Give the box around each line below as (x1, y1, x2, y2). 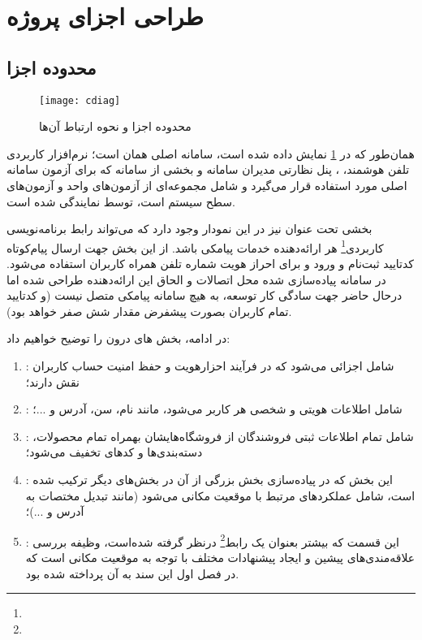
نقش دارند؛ (25, 373, 80, 390)
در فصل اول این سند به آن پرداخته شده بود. (25, 564, 239, 582)
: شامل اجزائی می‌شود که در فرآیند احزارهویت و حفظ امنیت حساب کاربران (25, 357, 394, 374)
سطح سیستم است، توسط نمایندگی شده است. (6, 192, 235, 210)
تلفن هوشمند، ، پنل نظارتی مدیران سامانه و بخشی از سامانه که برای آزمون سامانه (6, 161, 410, 178)
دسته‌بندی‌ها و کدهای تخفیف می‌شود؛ (25, 443, 203, 461)
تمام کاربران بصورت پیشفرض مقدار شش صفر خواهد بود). (6, 302, 292, 319)
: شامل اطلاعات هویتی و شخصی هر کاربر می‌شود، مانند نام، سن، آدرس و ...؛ (25, 400, 403, 417)
